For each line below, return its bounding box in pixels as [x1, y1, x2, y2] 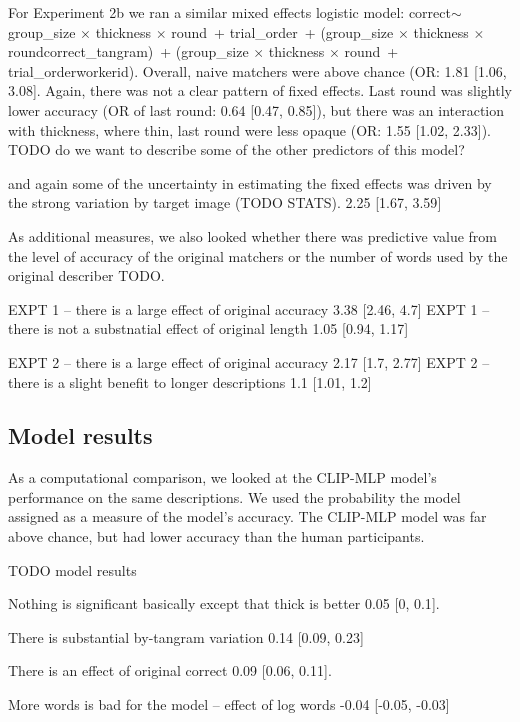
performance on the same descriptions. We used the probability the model [8, 486, 461, 507]
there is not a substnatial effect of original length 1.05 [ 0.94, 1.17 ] [8, 318, 409, 339]
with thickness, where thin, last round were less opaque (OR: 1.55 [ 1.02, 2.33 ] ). [8, 119, 491, 140]
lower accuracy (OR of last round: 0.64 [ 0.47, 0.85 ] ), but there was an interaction [8, 99, 505, 120]
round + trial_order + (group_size [171, 21, 394, 42]
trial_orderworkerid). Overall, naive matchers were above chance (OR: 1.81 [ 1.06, [8, 60, 507, 81]
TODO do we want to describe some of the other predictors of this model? [8, 139, 465, 160]
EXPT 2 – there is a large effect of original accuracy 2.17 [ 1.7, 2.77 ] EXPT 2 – [8, 351, 490, 372]
